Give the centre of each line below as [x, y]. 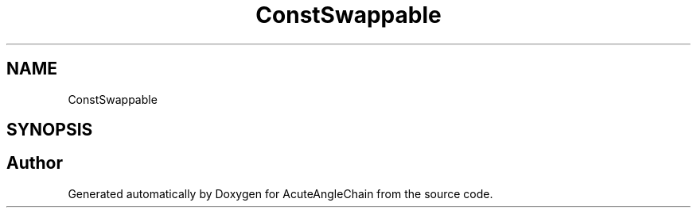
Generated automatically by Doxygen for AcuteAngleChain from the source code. [280, 193]
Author [35, 163]
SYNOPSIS [50, 130]
